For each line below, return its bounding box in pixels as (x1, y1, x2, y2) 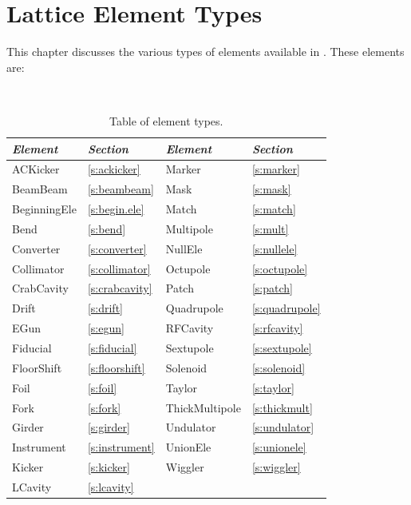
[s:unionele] (251, 439, 306, 455)
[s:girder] (87, 419, 130, 435)
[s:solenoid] (251, 359, 306, 376)
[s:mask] (251, 181, 291, 197)
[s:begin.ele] (87, 201, 144, 217)
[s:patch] (251, 280, 293, 296)
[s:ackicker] (87, 161, 140, 177)
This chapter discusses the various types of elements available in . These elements (6, 43, 405, 60)
